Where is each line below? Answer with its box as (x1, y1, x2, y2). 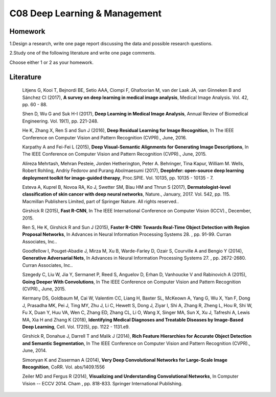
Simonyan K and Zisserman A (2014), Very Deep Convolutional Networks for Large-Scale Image (22, 357, 227, 363)
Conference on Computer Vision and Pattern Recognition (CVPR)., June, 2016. (22, 134, 187, 140)
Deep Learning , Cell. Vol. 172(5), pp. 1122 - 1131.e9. (22, 324, 130, 330)
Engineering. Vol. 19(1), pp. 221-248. (22, 118, 99, 124)
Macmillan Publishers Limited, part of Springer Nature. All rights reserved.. (22, 198, 179, 204)
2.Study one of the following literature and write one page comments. (9, 50, 156, 56)
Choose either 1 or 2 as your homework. (9, 59, 94, 65)
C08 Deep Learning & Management (9, 8, 162, 19)
